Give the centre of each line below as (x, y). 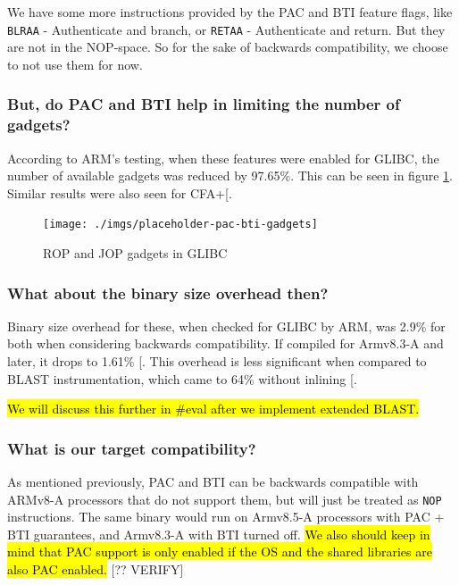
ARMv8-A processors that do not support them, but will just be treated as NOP (225, 499)
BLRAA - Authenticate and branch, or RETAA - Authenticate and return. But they (226, 29)
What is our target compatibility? (132, 448)
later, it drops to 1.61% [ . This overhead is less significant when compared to (217, 361)
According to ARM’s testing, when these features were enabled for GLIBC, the (223, 158)
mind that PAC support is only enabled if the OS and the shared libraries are (220, 552)
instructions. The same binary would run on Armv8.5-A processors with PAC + (226, 517)
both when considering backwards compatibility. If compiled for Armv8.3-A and (225, 343)
